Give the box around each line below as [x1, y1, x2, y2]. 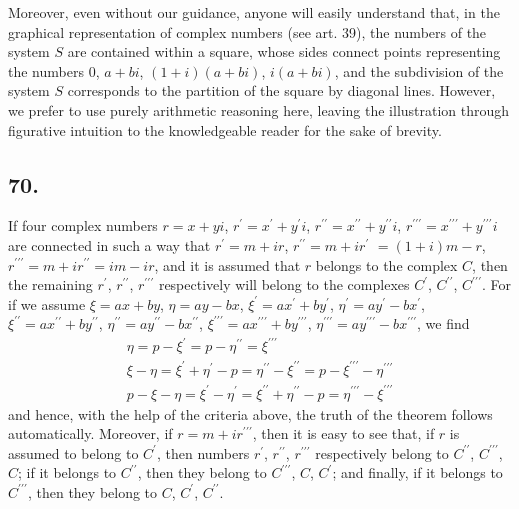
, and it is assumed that [154, 254, 301, 275]
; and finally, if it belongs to [332, 462, 503, 483]
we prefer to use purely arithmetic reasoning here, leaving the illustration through [8, 99, 510, 120]
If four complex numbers [8, 215, 158, 236]
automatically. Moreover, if [8, 423, 173, 444]
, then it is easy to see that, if [252, 423, 435, 444]
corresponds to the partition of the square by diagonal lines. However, [67, 80, 496, 101]
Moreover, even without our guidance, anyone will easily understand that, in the [8, 2, 500, 22]
